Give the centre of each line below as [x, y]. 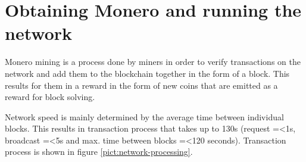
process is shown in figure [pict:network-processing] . [99, 152]
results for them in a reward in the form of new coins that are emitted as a [141, 85]
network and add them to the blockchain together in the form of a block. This [147, 73]
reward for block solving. [50, 97]
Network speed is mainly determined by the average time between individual [144, 116]
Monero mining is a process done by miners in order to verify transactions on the [153, 62]
